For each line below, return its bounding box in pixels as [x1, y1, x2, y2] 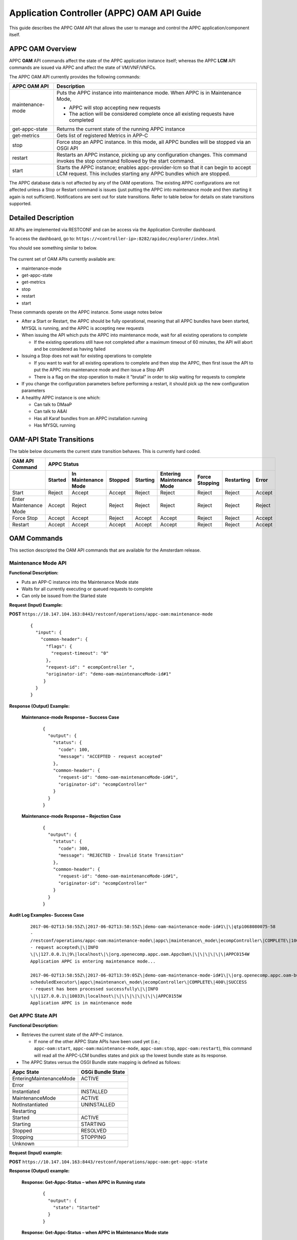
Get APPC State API [9, 1012, 57, 1019]
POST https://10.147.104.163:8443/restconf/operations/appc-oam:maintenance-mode [9, 611, 213, 617]
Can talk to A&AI [34, 408, 67, 414]
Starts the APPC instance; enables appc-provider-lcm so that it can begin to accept [56, 164, 251, 171]
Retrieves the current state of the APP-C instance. [21, 1032, 124, 1038]
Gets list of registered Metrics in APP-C [56, 132, 148, 139]
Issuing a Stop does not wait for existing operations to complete [21, 353, 152, 359]
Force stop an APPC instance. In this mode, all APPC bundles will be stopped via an [56, 139, 251, 146]
